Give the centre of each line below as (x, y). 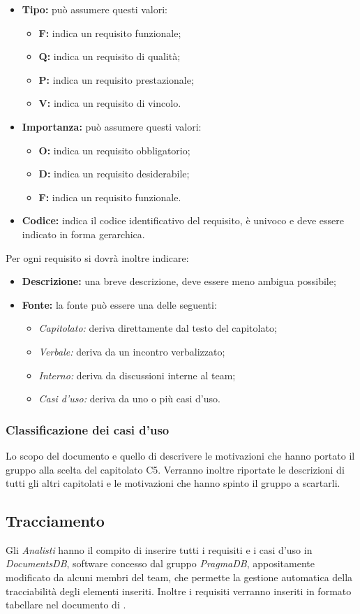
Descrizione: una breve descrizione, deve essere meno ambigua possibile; (179, 281)
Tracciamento (55, 521)
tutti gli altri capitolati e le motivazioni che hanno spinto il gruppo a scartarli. (173, 483)
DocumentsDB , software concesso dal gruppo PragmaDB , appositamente (160, 563)
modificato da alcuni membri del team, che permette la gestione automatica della (179, 577)
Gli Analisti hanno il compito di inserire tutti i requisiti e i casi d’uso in (159, 549)
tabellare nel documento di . (66, 605)
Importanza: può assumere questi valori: (112, 126)
